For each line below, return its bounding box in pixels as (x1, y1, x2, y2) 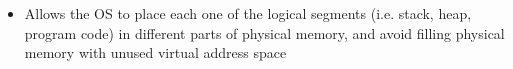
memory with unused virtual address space (24, 42, 287, 63)
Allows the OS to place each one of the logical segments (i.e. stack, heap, (24, 3, 472, 23)
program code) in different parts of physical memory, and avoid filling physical (24, 22, 505, 43)
